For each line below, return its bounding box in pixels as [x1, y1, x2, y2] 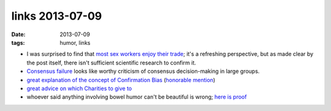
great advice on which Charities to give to [26, 85, 132, 92]
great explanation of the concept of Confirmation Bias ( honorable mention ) [26, 76, 216, 83]
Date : [11, 31, 26, 38]
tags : [11, 39, 25, 46]
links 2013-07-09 [11, 9, 102, 23]
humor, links [59, 39, 91, 46]
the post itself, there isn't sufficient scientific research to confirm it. [26, 59, 196, 66]
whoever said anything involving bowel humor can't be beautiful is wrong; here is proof [26, 93, 247, 101]
